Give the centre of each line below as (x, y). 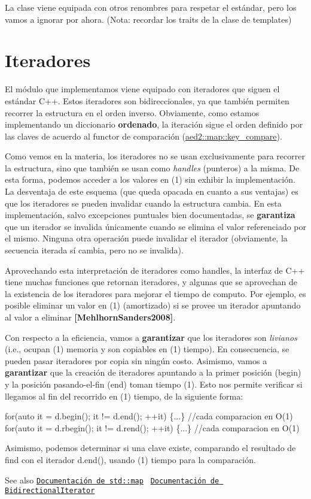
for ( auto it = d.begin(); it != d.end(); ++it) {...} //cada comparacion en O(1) (149, 416)
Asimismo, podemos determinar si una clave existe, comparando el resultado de (150, 448)
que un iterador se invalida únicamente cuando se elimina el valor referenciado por (155, 226)
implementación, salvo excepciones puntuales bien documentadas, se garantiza (150, 215)
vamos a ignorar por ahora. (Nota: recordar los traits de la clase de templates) (148, 19)
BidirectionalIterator (50, 491)
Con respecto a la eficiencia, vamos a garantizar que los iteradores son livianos (151, 337)
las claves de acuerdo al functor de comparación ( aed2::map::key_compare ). (144, 136)
